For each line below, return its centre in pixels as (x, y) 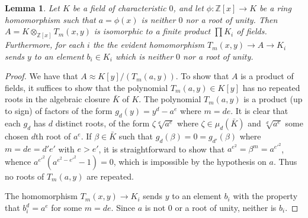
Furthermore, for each (45, 45)
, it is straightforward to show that (162, 149)
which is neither (144, 56)
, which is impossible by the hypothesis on (190, 161)
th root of (53, 136)
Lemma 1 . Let (32, 8)
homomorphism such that (50, 19)
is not (155, 208)
